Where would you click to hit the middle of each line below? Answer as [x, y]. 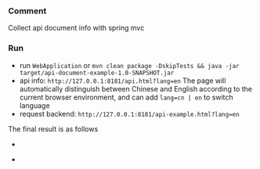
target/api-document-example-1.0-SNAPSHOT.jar [97, 73]
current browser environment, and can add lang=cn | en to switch [126, 97]
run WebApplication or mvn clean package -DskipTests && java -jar [130, 65]
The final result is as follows [53, 129]
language [34, 105]
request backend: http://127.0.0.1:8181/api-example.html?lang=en [130, 113]
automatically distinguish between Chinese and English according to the [136, 88]
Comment [27, 11]
